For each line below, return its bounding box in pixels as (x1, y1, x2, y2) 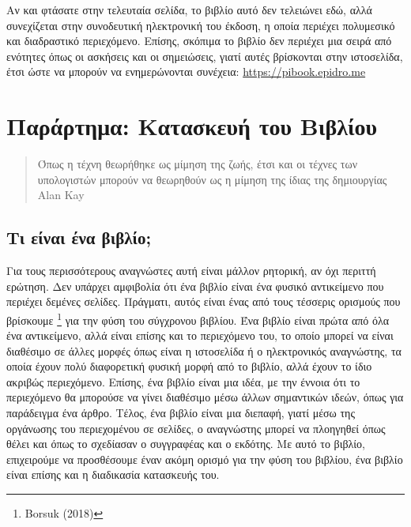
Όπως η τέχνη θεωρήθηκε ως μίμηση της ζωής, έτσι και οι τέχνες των (37, 156, 357, 172)
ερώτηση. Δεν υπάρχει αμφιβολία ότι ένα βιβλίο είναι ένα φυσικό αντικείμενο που (6, 277, 384, 294)
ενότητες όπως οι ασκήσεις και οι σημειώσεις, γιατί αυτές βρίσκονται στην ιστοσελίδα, (6, 47, 403, 64)
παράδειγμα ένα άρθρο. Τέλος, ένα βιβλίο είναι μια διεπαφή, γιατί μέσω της (6, 405, 355, 421)
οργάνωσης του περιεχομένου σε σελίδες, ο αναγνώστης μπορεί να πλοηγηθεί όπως (6, 420, 386, 436)
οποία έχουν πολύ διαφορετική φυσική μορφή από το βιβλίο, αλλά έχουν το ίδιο (6, 358, 372, 375)
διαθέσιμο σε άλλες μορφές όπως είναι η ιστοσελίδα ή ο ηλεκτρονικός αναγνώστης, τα (6, 342, 402, 359)
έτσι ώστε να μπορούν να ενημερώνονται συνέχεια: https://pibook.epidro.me (6, 63, 366, 80)
